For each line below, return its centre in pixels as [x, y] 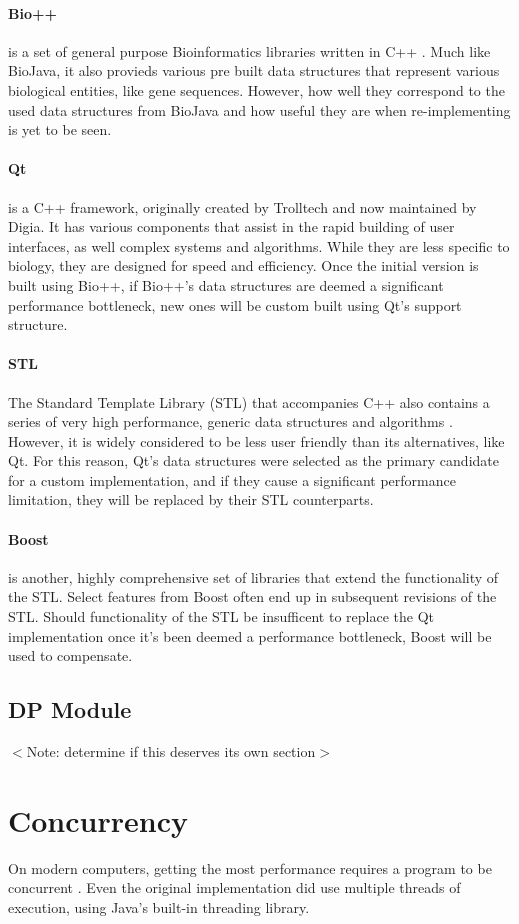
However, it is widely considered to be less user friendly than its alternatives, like [256, 440]
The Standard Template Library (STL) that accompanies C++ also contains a [249, 401]
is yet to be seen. [60, 129]
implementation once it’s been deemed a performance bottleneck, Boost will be [250, 635]
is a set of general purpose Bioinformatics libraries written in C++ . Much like [249, 50]
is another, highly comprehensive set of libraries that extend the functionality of [253, 576]
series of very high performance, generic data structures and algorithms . [230, 421]
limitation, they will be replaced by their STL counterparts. [191, 499]
